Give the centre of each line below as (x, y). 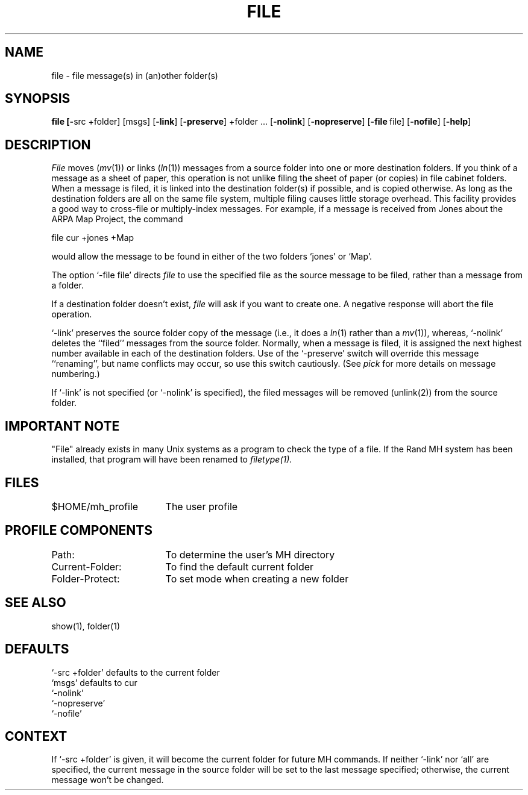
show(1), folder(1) (86, 626)
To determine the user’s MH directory (250, 554)
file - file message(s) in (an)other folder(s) (135, 75)
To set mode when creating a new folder (257, 578)
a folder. (68, 285)
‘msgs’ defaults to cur (94, 682)
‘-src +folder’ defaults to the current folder (136, 672)
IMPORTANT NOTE (62, 426)
